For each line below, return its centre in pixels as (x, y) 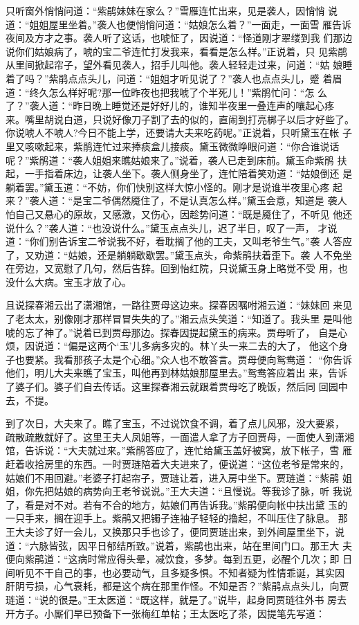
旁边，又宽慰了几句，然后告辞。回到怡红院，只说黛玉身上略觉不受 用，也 (181, 268)
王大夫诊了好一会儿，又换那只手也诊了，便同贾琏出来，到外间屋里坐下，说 (175, 531)
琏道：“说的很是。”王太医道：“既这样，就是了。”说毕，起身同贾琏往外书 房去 (176, 599)
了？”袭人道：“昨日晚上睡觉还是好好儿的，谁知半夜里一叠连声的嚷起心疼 (170, 106)
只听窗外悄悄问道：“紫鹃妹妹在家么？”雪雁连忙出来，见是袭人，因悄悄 (165, 10)
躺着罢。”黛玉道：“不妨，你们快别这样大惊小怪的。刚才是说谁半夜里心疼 (168, 187)
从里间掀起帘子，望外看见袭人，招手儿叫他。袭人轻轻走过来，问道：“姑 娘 (174, 65)
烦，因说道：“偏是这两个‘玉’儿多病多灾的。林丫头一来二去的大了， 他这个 (172, 346)
